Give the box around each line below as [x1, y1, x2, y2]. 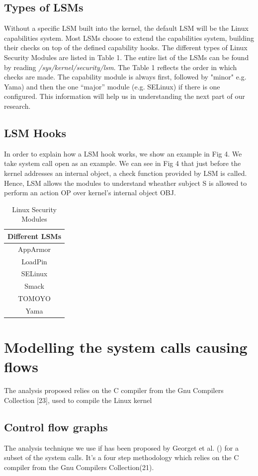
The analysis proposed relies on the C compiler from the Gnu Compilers [4, 385, 224, 396]
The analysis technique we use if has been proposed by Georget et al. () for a [4, 442, 239, 453]
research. [4, 100, 31, 111]
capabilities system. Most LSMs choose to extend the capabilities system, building [4, 32, 254, 43]
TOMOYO [18, 293, 51, 304]
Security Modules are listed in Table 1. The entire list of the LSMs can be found [4, 52, 249, 62]
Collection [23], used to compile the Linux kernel [4, 395, 152, 405]
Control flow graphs [4, 419, 108, 434]
